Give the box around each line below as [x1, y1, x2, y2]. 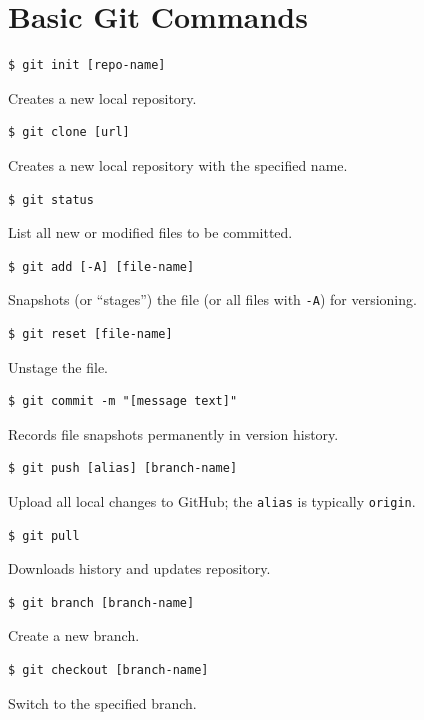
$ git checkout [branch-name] [8, 662, 209, 677]
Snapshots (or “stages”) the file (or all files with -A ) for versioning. [8, 289, 417, 310]
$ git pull [8, 528, 80, 543]
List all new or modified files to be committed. [8, 222, 293, 243]
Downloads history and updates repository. [8, 558, 271, 579]
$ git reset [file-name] [8, 326, 173, 341]
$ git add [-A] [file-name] [8, 259, 195, 274]
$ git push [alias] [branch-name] [8, 461, 238, 476]
